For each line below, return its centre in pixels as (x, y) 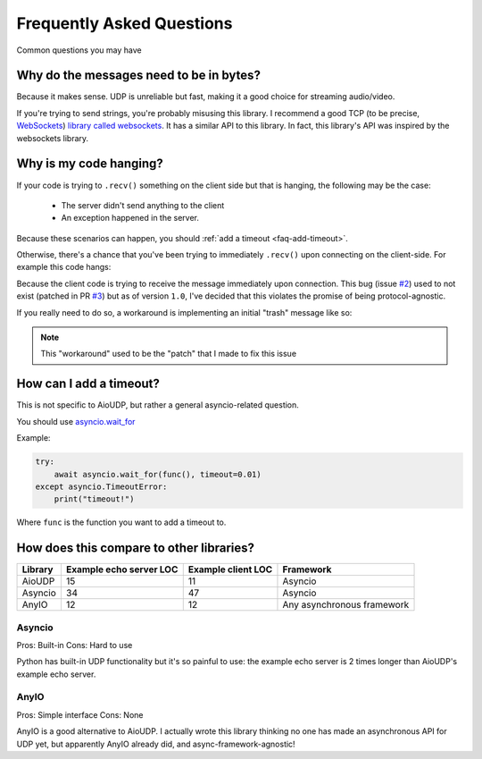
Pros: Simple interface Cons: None (80, 714)
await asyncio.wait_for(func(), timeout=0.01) (158, 474)
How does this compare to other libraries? (135, 548)
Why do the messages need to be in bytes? (138, 76)
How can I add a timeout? (88, 384)
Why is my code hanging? (90, 164)
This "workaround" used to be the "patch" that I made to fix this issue (169, 354)
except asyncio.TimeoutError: (101, 486)
